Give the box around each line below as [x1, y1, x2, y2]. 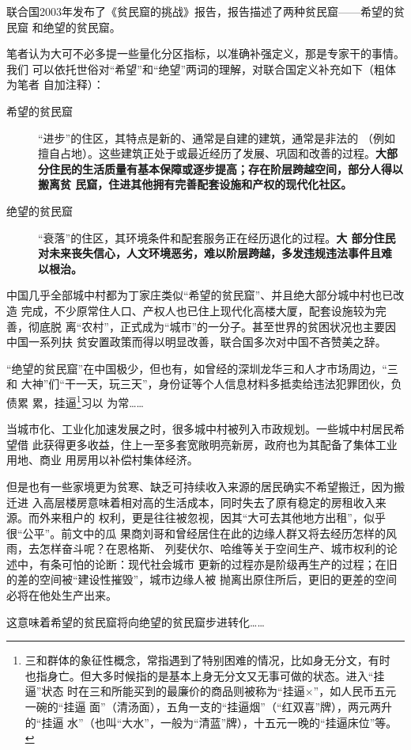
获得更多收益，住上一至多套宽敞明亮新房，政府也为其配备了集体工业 [43, 436, 398, 452]
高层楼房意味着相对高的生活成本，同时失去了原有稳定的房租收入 [43, 493, 375, 510]
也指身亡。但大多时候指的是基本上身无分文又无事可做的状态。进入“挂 [25, 667, 385, 683]
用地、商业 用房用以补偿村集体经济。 [6, 451, 198, 468]
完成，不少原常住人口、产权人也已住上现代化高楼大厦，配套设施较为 [21, 302, 375, 318]
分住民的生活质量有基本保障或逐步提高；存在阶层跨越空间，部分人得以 [38, 160, 403, 177]
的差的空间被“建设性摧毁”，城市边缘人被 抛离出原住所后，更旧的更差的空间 [6, 571, 397, 588]
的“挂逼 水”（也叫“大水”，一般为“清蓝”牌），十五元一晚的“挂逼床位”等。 [25, 714, 398, 730]
